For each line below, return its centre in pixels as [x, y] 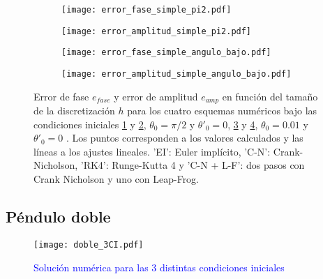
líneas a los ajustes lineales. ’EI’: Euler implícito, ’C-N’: [152, 151]
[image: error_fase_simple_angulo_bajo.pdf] [166, 53]
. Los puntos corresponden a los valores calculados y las [185, 138]
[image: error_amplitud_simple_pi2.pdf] [157, 31]
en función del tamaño [270, 96]
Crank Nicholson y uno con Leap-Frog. [117, 179]
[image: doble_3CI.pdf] [89, 244]
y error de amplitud [156, 96]
